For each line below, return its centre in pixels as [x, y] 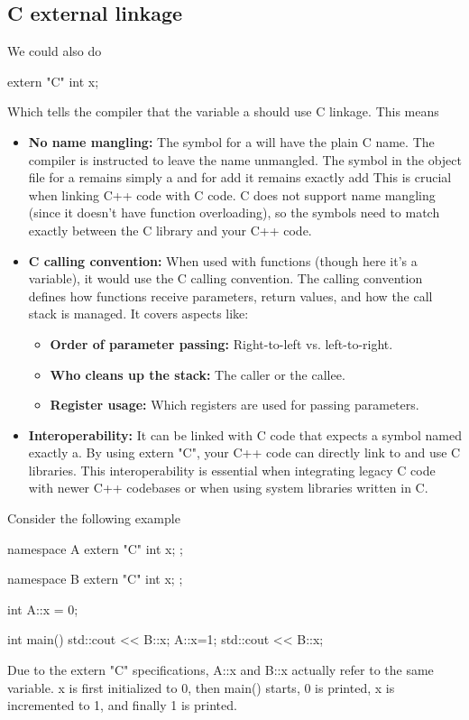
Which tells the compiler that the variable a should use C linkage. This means [223, 111]
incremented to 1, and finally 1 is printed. [122, 705]
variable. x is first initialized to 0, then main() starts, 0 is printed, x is [201, 687]
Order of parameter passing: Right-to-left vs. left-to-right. [221, 343]
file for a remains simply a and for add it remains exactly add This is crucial [240, 177]
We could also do [55, 51]
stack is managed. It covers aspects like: [138, 314]
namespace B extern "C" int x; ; [95, 579]
